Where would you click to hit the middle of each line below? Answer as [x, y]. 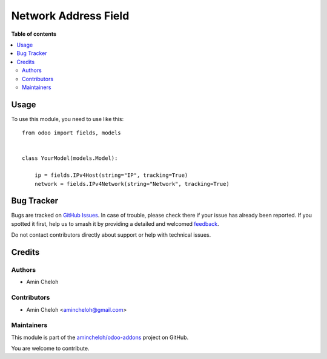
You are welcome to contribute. [50, 349]
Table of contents [34, 34]
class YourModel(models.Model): [70, 158]
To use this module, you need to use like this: [68, 119]
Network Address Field [70, 16]
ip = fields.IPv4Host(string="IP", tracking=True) [111, 175]
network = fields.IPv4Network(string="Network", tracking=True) [132, 184]
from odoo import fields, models [71, 133]
